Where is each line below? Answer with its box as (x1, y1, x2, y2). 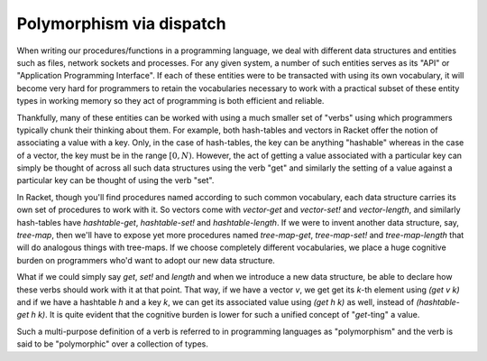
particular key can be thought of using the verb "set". (16, 175, 215, 186)
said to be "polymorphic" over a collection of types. (16, 338, 209, 349)
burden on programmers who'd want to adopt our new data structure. (16, 255, 275, 265)
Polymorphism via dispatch (16, 14, 226, 33)
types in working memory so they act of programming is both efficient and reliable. (16, 96, 325, 106)
